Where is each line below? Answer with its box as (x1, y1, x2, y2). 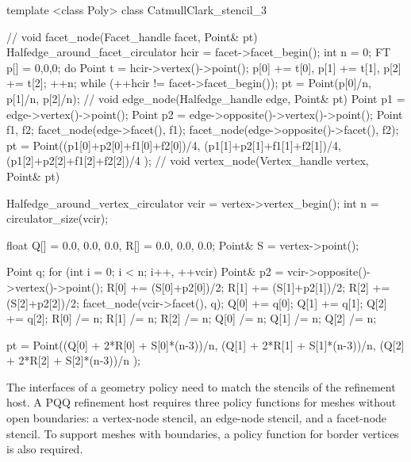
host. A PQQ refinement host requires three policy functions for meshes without (6, 394, 397, 410)
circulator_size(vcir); (6, 210, 109, 227)
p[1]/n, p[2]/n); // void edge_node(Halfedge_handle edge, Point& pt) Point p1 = (6, 90, 405, 106)
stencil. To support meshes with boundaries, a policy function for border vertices (6, 425, 399, 441)
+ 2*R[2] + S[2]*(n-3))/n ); (6, 352, 140, 368)
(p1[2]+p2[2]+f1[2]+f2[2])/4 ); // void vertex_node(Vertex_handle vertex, (6, 152, 369, 169)
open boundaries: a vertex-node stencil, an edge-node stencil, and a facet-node (6, 410, 387, 426)
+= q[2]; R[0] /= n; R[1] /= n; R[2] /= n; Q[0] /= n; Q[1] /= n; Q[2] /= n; (6, 310, 377, 326)
